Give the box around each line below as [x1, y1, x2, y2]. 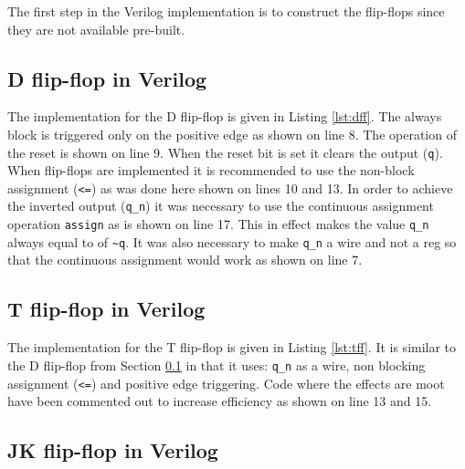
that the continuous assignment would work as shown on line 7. [7, 250, 363, 269]
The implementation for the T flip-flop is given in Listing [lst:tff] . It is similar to [7, 338, 457, 357]
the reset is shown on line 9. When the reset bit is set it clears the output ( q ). [7, 142, 443, 162]
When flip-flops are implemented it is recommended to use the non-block [7, 161, 415, 180]
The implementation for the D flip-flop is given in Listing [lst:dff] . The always [7, 107, 442, 126]
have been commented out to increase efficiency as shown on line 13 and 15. [7, 391, 432, 411]
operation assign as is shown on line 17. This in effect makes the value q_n [7, 214, 429, 234]
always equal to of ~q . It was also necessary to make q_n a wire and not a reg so [7, 232, 457, 251]
